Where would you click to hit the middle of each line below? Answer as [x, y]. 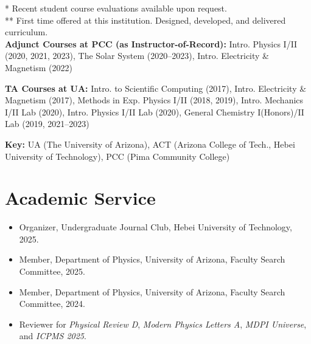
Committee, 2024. [52, 304]
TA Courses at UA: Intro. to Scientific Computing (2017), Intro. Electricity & [156, 88]
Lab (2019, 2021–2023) [47, 124]
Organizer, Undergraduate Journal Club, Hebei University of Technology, [155, 227]
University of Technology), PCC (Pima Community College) [117, 156]
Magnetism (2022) [39, 67]
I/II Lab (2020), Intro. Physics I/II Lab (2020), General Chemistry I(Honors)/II [155, 112]
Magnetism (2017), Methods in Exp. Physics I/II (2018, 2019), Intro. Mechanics [154, 100]
